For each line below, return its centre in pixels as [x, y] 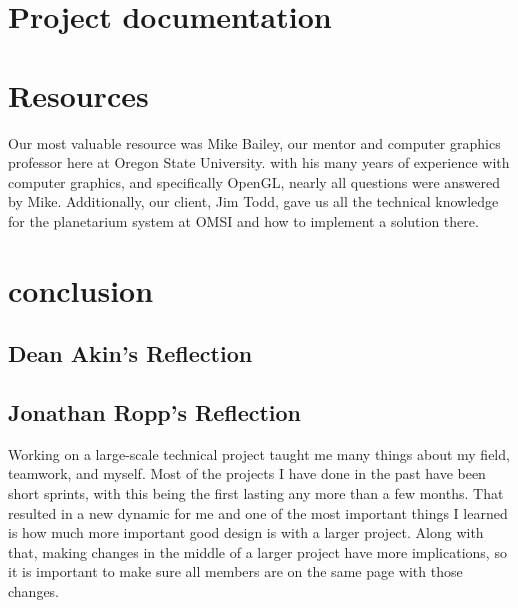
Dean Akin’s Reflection [130, 353]
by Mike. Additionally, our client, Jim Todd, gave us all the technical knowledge [253, 201]
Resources [78, 94]
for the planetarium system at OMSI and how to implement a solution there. [243, 220]
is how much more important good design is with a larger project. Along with [246, 532]
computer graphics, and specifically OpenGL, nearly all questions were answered [254, 181]
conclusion [81, 289]
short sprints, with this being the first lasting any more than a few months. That [256, 493]
